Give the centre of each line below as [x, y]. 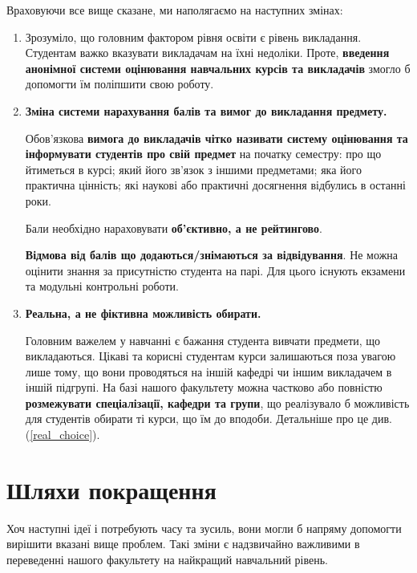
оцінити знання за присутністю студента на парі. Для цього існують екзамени [215, 270]
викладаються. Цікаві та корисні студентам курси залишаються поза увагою [211, 356]
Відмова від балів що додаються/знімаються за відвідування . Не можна [212, 255]
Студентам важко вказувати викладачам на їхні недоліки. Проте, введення [207, 53]
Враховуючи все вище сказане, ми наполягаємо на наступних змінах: [175, 10]
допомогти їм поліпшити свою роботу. [119, 84]
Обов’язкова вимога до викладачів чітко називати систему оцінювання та [217, 138]
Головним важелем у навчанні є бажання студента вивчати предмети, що [203, 340]
